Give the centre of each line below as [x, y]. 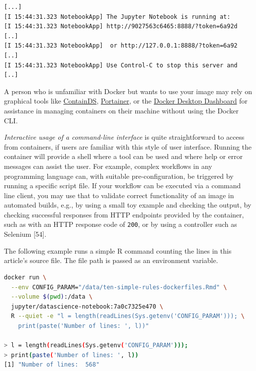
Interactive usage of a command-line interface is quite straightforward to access [124, 137]
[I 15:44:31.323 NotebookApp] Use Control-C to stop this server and [121, 65]
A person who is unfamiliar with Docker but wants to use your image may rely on [128, 91]
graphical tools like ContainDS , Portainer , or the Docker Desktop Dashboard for [126, 101]
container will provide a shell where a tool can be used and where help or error [124, 156]
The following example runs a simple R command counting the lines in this [118, 250]
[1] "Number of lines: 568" [52, 365]
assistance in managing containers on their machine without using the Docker [121, 110]
